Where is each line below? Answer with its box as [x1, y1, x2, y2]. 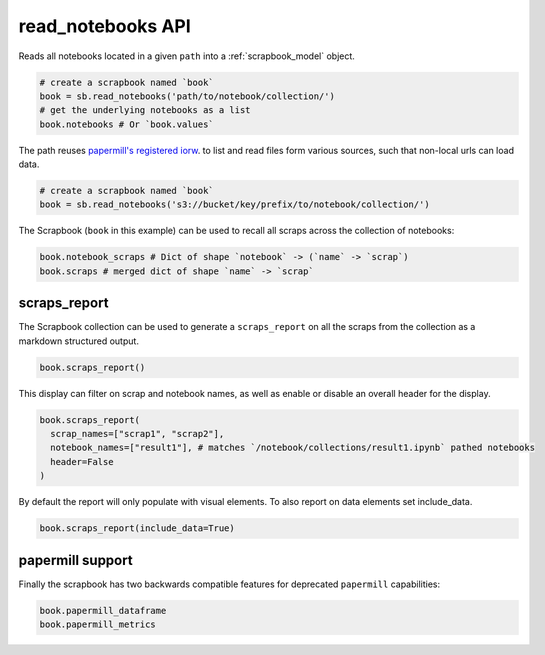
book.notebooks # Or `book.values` [39, 118, 214, 130]
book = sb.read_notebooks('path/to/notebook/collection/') [39, 90, 335, 102]
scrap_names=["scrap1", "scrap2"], [50, 428, 225, 440]
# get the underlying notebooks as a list [39, 105, 251, 116]
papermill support [18, 551, 134, 569]
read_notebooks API [18, 15, 192, 37]
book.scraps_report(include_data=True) [39, 523, 235, 534]
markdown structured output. [18, 335, 140, 347]
